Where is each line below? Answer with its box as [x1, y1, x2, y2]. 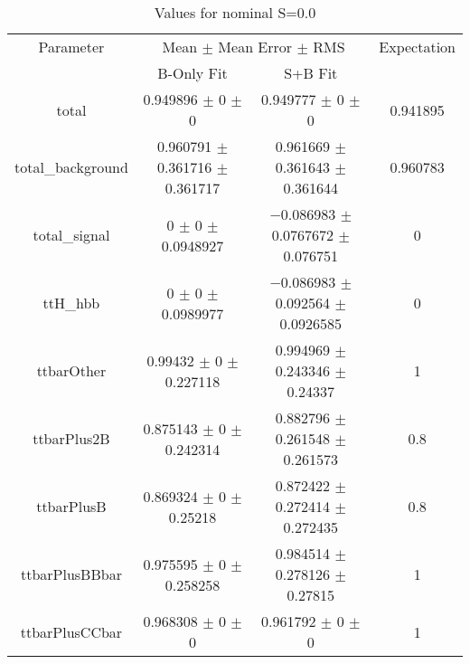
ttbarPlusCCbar [20, 621, 123, 642]
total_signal [33, 224, 110, 245]
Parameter [38, 36, 105, 57]
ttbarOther [36, 360, 107, 381]
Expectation [379, 36, 456, 57]
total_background [14, 157, 128, 177]
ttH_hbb [42, 292, 100, 313]
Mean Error [218, 36, 293, 57]
